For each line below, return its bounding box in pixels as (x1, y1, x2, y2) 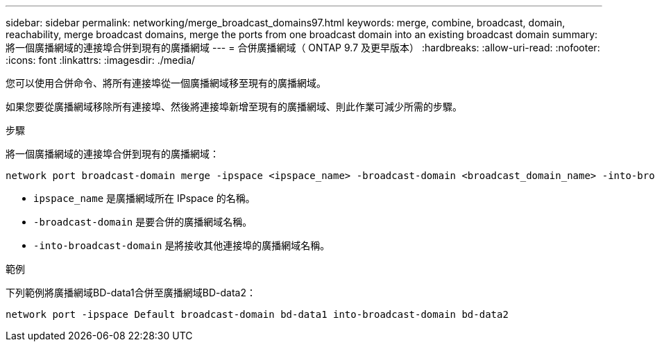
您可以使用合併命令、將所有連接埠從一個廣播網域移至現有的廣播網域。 (6, 77, 326, 89)
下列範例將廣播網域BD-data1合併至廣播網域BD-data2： (6, 287, 256, 298)
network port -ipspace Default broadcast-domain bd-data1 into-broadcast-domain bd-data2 (6, 309, 509, 320)
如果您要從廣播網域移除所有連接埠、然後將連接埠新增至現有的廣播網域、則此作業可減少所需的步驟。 (6, 101, 462, 112)
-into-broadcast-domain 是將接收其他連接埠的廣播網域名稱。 (33, 239, 330, 251)
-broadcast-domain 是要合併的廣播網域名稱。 (33, 216, 253, 228)
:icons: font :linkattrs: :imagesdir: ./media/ (6, 54, 196, 66)
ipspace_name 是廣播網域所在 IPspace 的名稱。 (33, 192, 255, 204)
